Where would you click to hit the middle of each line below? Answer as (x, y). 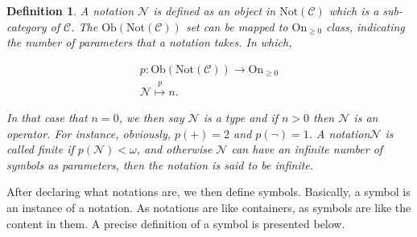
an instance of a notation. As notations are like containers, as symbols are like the (209, 208)
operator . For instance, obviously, (89, 133)
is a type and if (240, 118)
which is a (354, 10)
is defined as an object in (215, 10)
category (27, 26)
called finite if (40, 149)
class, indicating (365, 26)
